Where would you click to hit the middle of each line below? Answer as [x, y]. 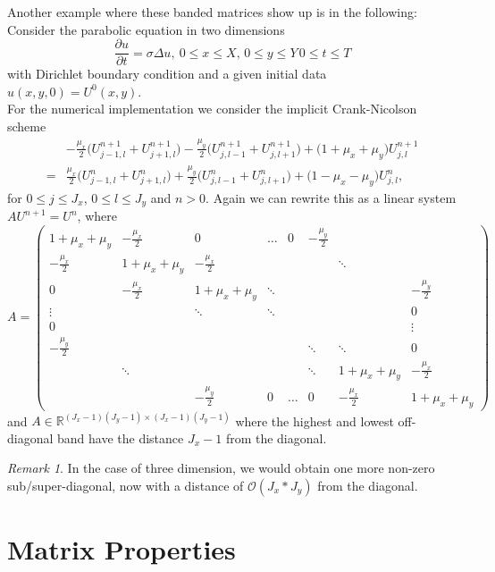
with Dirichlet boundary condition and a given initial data [167, 74]
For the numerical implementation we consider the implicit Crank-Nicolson [212, 109]
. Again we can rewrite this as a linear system [331, 197]
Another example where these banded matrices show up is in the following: [212, 12]
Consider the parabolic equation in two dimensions [146, 29]
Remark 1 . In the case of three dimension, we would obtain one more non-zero [221, 468]
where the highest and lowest [315, 421]
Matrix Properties [122, 549]
